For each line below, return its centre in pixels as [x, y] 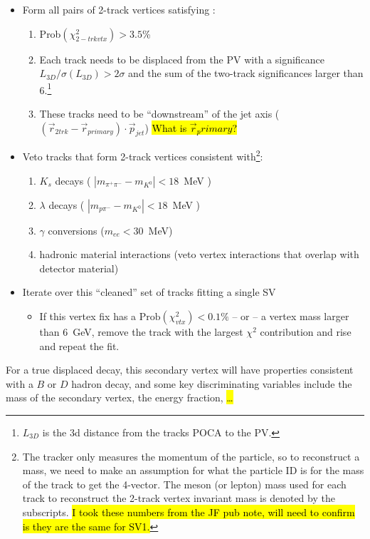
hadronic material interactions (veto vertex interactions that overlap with [199, 254]
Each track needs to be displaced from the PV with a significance [182, 59]
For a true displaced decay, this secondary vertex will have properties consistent [180, 370]
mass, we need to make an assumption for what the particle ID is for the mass [193, 470]
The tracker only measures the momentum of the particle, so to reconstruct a [191, 456]
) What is [166, 127]
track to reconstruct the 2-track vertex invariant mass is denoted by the [179, 498]
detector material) [79, 268]
